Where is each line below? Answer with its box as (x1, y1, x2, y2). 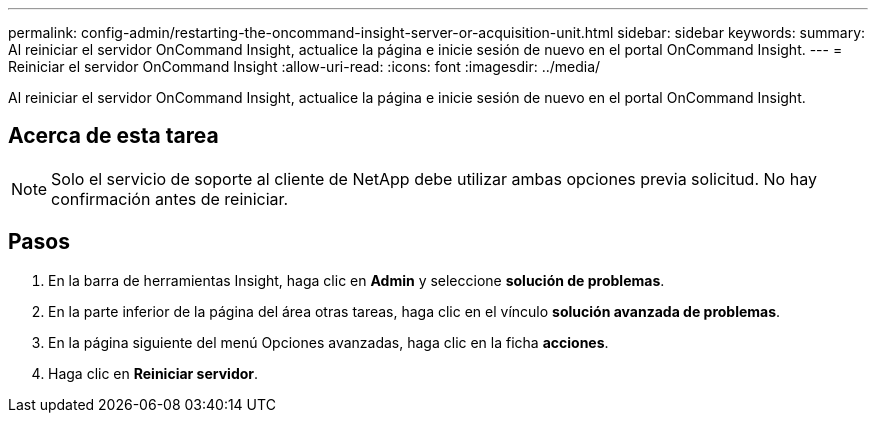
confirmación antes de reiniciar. (51, 188, 289, 209)
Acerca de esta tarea (8, 123, 219, 149)
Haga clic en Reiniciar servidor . (48, 364, 259, 382)
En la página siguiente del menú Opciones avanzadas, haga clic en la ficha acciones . (48, 333, 609, 351)
